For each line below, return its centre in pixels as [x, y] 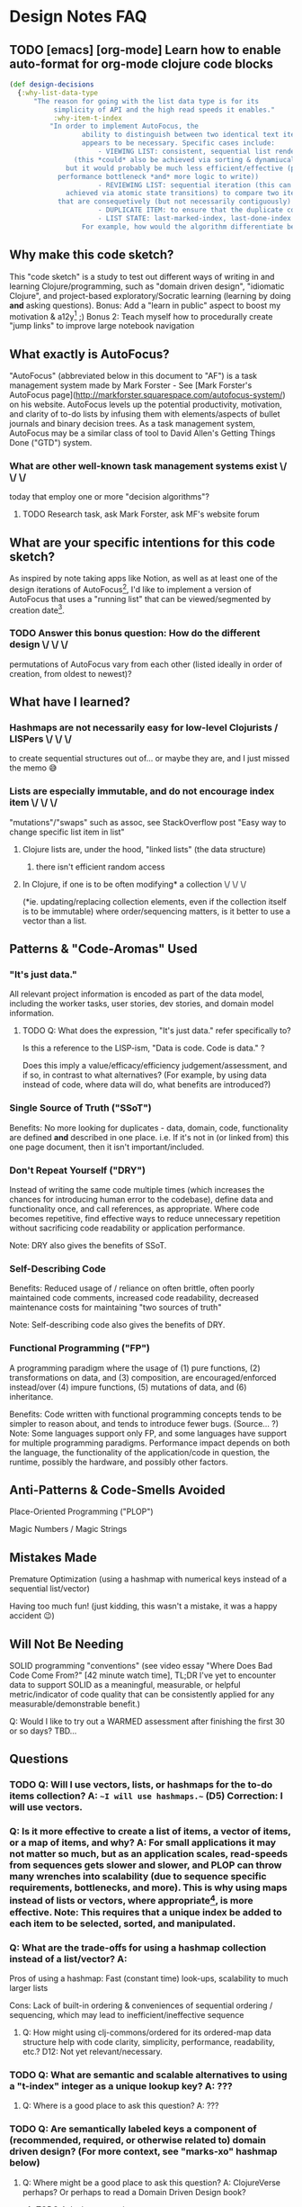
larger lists [29, 1988]
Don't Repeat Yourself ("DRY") [78, 1170]
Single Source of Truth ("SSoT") [80, 1108]
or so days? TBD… [43, 1731]
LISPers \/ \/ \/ [40, 739]
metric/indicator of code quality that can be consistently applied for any [142, 1695]
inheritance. [31, 1396]
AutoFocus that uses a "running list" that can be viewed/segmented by [140, 599]
